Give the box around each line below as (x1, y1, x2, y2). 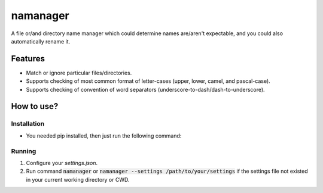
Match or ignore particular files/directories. (26, 69, 132, 76)
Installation (11, 120, 45, 128)
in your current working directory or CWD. (26, 176, 130, 183)
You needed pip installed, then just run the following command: (26, 132, 182, 139)
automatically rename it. (11, 38, 71, 45)
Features (11, 54, 45, 64)
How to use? (11, 101, 59, 111)
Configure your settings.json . (26, 159, 98, 166)
